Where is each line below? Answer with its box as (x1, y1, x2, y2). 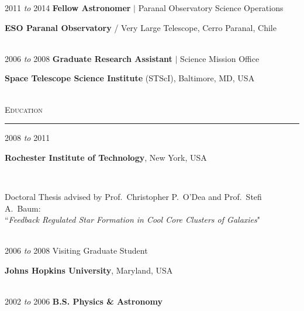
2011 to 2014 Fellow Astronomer (5, 2, 131, 13)
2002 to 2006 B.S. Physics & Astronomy (5, 295, 163, 307)
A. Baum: (5, 202, 41, 214)
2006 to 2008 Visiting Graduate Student (5, 244, 148, 257)
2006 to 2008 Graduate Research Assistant (5, 52, 172, 64)
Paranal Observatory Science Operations (138, 2, 284, 13)
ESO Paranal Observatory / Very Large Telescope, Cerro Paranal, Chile (5, 21, 277, 33)
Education (5, 103, 43, 115)
